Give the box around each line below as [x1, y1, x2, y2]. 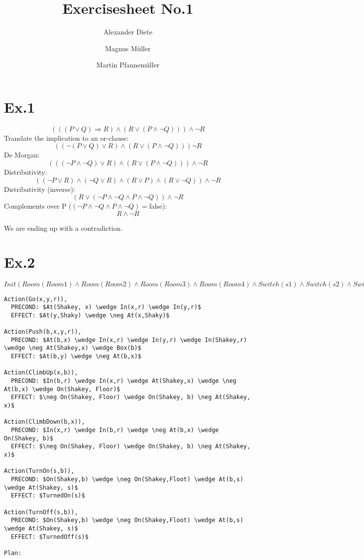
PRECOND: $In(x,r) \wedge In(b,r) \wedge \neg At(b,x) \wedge [11, 427, 219, 434]
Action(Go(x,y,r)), [4, 295, 67, 303]
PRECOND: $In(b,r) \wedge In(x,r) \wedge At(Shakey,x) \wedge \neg [11, 377, 237, 385]
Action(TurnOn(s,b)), [4, 467, 75, 475]
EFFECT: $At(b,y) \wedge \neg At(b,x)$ [11, 353, 142, 360]
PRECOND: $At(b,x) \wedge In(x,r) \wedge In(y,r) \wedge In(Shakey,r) [11, 336, 247, 343]
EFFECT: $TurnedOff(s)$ [11, 533, 89, 540]
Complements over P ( [4, 201, 72, 211]
